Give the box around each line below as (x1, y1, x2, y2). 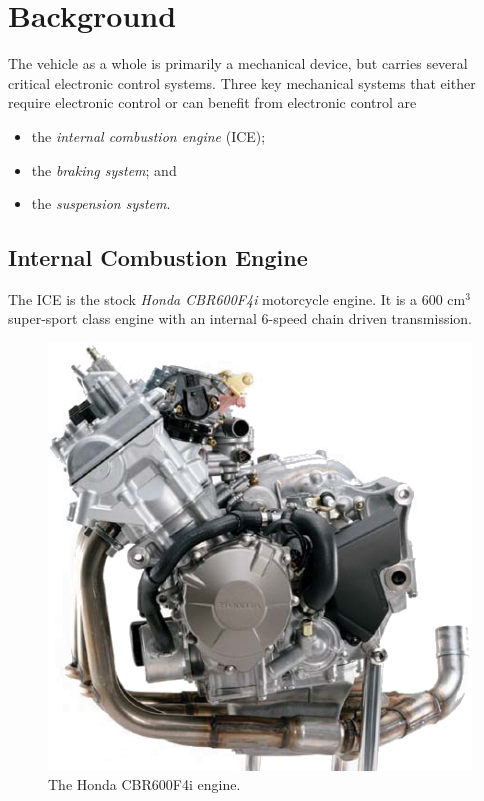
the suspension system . (31, 193, 171, 214)
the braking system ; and (31, 159, 177, 180)
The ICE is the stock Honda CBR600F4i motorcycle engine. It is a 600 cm (8, 288, 466, 309)
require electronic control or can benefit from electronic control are (8, 92, 417, 113)
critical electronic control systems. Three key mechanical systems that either (8, 72, 476, 93)
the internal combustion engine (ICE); (31, 125, 266, 146)
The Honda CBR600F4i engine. (48, 774, 241, 795)
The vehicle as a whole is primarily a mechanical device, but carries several (8, 53, 468, 74)
